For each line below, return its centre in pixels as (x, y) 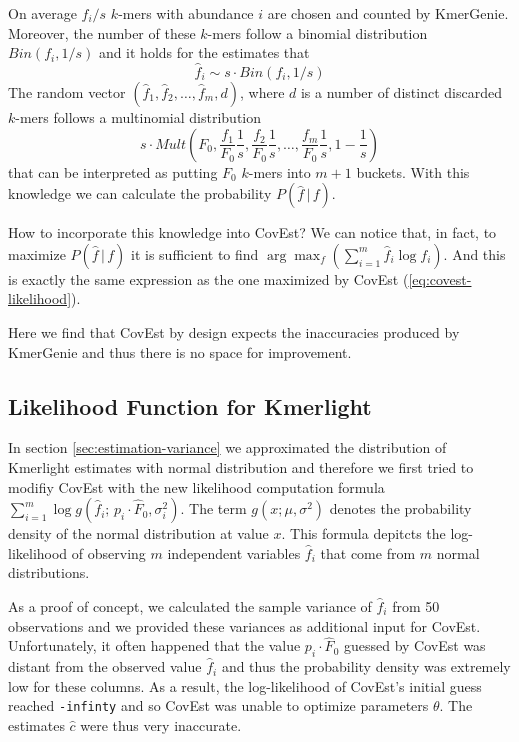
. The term (213, 508)
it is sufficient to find (195, 253)
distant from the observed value (105, 666)
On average (42, 13)
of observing (108, 552)
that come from (368, 552)
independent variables (234, 552)
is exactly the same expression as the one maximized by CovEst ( (208, 278)
